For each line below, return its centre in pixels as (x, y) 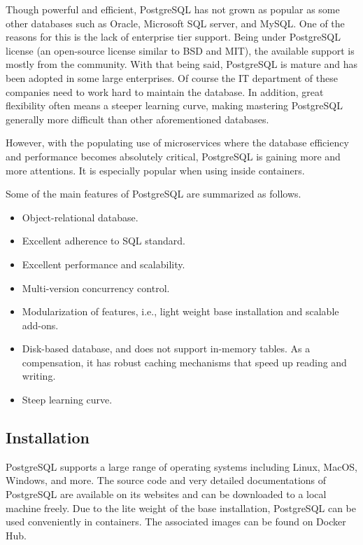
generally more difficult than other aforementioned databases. (137, 119)
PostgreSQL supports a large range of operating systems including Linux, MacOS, (181, 466)
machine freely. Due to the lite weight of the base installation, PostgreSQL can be (181, 508)
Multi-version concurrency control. (96, 288)
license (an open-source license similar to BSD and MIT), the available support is (180, 50)
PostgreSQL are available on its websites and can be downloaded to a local (166, 494)
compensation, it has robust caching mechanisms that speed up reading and (184, 362)
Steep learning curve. (67, 400)
